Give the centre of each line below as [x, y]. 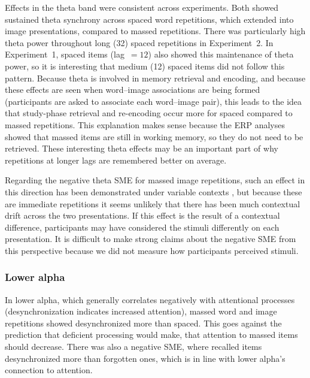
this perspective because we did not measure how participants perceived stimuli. [152, 250]
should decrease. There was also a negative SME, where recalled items [133, 347]
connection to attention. [49, 370]
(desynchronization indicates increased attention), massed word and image [141, 311]
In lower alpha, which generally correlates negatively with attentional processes [150, 299]
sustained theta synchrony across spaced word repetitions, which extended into [149, 19]
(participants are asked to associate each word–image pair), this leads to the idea [154, 101]
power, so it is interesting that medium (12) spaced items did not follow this [145, 66]
